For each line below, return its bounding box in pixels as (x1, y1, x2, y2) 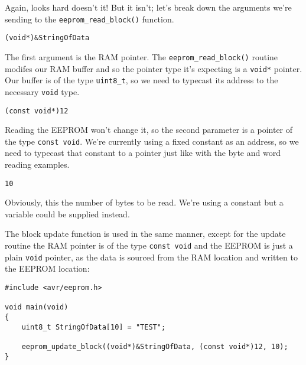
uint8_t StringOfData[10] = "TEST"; (21, 322, 166, 331)
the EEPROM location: (5, 262, 90, 275)
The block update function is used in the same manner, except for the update (5, 227, 286, 240)
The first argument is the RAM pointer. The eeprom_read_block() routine (5, 50, 278, 63)
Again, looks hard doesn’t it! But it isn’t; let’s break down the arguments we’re (5, 1, 292, 13)
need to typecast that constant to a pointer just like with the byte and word (5, 146, 281, 159)
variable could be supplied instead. (5, 207, 130, 220)
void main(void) (5, 303, 69, 312)
